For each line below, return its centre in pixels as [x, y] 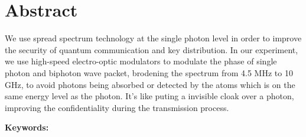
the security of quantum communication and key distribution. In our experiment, [152, 49]
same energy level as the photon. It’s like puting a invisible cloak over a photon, [149, 96]
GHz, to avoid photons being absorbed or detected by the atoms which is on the [150, 84]
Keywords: [27, 127]
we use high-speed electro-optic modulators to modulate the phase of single [141, 61]
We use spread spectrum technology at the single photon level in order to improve [153, 38]
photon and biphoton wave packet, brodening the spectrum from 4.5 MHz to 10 [149, 72]
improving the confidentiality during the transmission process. [117, 107]
